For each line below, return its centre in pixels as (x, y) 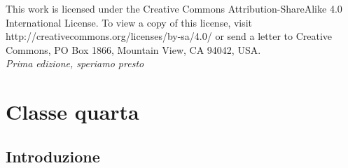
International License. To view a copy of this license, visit (129, 22)
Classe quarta (72, 112)
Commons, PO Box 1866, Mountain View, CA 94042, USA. (133, 49)
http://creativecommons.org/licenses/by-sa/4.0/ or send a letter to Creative (169, 36)
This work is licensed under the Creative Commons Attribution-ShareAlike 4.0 (174, 8)
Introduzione (53, 156)
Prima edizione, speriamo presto (75, 63)
